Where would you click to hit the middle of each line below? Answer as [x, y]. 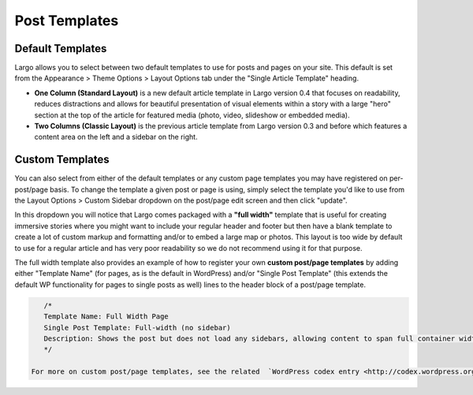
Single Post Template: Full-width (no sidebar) [138, 328]
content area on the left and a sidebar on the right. [116, 137]
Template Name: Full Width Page [106, 317]
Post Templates [67, 20]
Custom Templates [62, 160]
